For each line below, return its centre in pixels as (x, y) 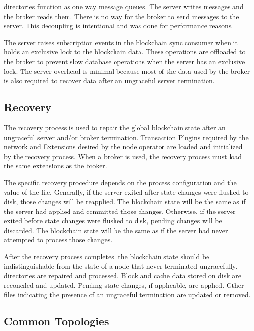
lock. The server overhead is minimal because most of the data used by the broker (127, 71)
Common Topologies (57, 321)
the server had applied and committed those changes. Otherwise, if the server (120, 211)
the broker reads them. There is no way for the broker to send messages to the (122, 16)
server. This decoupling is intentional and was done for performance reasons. (119, 26)
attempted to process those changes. (58, 240)
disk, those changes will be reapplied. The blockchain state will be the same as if (125, 201)
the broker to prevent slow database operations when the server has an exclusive (125, 61)
